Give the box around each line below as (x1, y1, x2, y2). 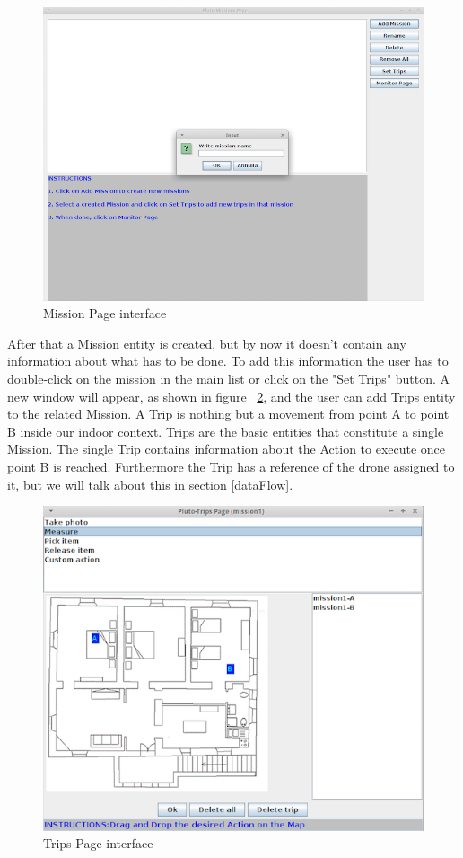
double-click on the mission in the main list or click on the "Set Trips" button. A (7, 369, 450, 388)
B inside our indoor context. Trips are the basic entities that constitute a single (7, 421, 444, 440)
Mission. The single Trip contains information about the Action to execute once (7, 439, 446, 458)
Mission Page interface (43, 304, 167, 323)
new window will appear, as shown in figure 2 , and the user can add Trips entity (7, 386, 456, 405)
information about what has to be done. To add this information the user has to (7, 351, 449, 370)
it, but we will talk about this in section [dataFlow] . (7, 474, 293, 493)
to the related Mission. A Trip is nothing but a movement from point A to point (7, 404, 450, 423)
